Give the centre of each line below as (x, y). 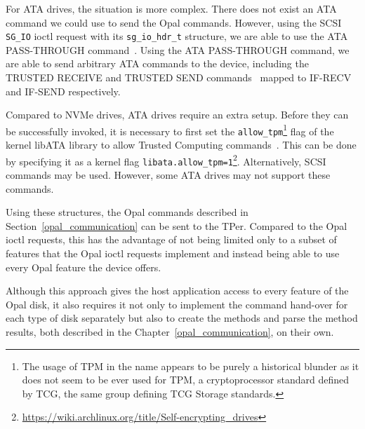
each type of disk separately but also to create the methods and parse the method (182, 318)
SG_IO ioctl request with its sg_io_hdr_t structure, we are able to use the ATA (177, 36)
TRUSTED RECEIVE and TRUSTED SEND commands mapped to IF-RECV (179, 77)
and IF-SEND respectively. (63, 91)
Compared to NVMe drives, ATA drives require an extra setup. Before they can (177, 115)
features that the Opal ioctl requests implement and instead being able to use (173, 253)
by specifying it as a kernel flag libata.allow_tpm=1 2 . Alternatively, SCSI (166, 160)
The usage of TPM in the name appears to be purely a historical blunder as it (191, 366)
